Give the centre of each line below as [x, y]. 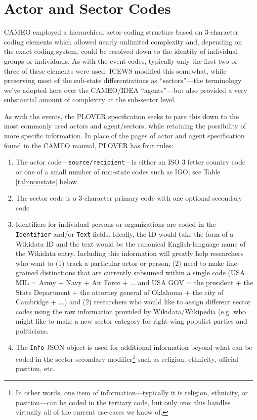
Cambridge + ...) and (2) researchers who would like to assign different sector [133, 302]
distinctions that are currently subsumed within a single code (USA [143, 273]
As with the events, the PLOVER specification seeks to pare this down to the [122, 116]
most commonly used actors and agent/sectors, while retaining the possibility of [125, 126]
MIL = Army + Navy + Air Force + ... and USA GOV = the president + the [134, 282]
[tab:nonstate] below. [47, 181]
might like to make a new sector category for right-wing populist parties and [131, 321]
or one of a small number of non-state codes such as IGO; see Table [118, 171]
